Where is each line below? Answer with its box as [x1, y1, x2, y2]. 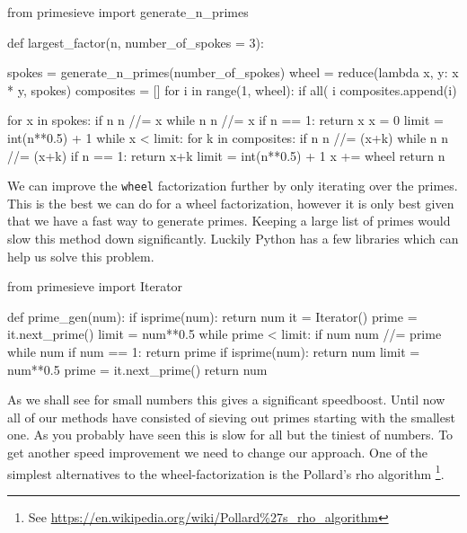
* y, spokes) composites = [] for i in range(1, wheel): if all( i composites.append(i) [7, 80, 457, 99]
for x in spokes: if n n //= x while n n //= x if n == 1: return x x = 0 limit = [7, 111, 445, 129]
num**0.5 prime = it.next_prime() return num [7, 360, 268, 378]
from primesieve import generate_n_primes [7, 3, 249, 21]
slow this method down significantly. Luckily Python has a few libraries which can [7, 229, 459, 247]
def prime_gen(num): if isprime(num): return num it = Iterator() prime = [7, 306, 418, 325]
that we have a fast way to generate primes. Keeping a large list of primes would [7, 211, 451, 230]
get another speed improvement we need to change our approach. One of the [7, 442, 428, 461]
